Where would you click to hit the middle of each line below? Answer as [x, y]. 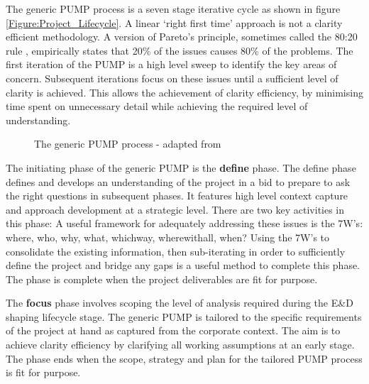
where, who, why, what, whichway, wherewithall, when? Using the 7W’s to [168, 237]
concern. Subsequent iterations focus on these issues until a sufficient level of [172, 78]
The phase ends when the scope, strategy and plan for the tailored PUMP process [184, 358]
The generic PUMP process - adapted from [128, 144]
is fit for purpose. [43, 372]
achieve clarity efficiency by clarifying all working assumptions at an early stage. [180, 345]
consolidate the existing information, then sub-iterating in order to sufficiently [176, 251]
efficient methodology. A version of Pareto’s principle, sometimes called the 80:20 [182, 37]
